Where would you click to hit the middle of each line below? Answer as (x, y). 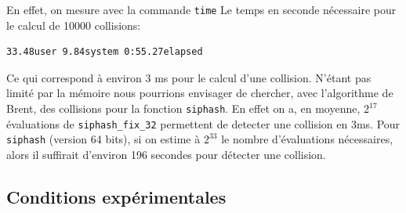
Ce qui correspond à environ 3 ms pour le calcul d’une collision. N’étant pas (189, 77)
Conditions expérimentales (116, 196)
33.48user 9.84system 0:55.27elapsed (105, 52)
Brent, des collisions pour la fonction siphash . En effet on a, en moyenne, (183, 108)
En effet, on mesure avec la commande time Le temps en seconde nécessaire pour (201, 9)
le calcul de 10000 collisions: (74, 25)
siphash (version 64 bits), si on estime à (103, 139)
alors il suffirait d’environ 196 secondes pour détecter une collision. (166, 154)
